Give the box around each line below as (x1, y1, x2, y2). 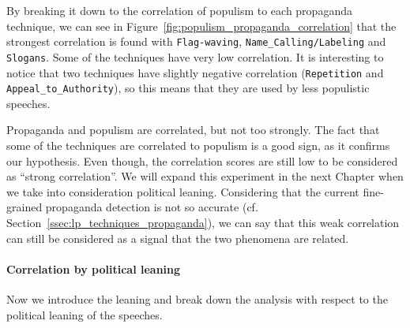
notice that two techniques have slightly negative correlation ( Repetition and (6, 64, 384, 80)
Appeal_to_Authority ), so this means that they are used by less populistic (6, 80, 370, 96)
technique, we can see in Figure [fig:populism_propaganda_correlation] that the (6, 17, 397, 34)
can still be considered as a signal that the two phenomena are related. (6, 229, 349, 246)
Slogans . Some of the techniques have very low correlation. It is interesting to (6, 48, 384, 65)
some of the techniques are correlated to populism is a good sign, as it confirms (6, 137, 390, 153)
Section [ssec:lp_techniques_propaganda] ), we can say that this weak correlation (6, 214, 400, 230)
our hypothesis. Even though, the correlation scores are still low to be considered (6, 152, 398, 169)
